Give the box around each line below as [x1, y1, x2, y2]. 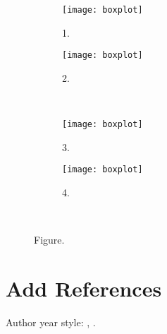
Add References [6, 273, 162, 302]
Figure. [34, 232, 65, 247]
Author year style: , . [6, 314, 96, 329]
